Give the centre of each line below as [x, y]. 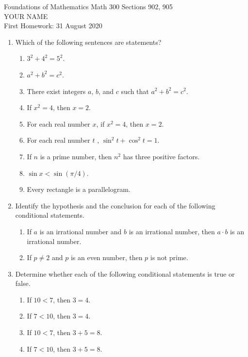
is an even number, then [107, 257]
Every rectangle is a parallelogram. [79, 189]
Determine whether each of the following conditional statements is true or [125, 273]
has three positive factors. [161, 156]
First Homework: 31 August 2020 [53, 26]
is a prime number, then [76, 156]
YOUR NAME [26, 16]
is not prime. [169, 257]
